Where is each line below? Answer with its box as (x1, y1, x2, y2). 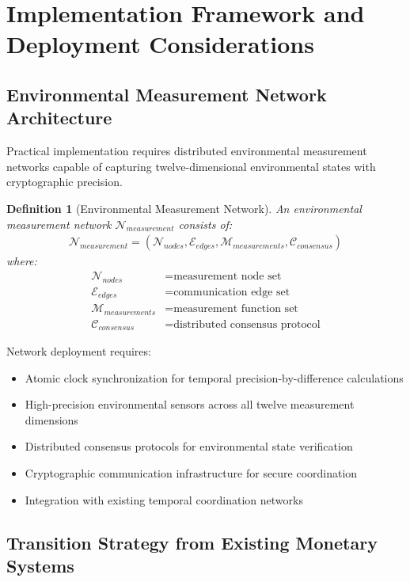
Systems (6, 553, 74, 577)
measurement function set (173, 303, 298, 315)
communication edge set (173, 286, 290, 298)
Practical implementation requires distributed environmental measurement (6, 143, 367, 159)
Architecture (6, 105, 112, 130)
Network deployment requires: (6, 343, 151, 359)
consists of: (178, 215, 233, 232)
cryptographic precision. (6, 173, 123, 190)
